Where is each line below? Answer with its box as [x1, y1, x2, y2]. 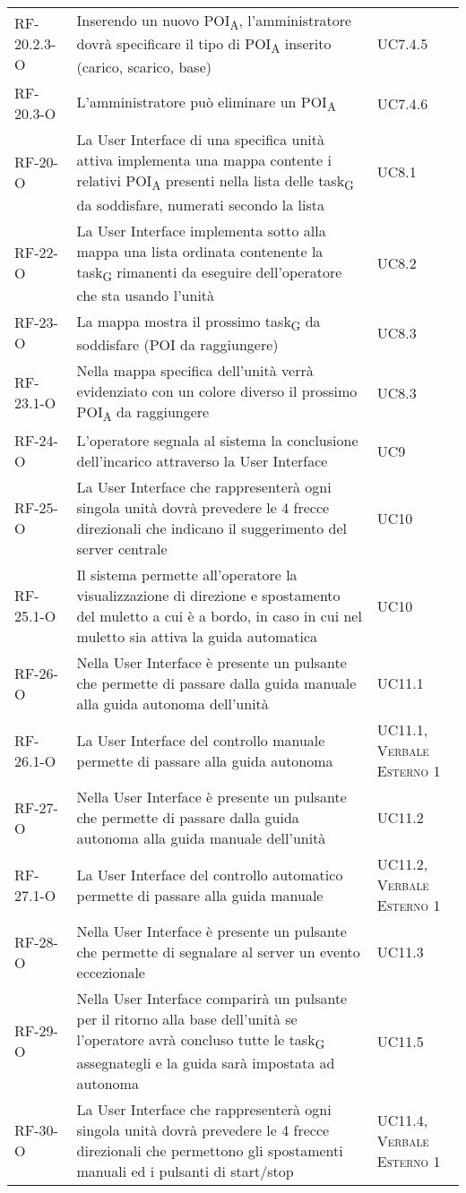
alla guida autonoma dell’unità [76, 693, 269, 715]
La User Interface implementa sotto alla [76, 219, 326, 241]
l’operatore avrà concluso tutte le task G [76, 1029, 325, 1053]
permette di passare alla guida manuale [76, 884, 324, 905]
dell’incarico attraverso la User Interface [76, 451, 328, 472]
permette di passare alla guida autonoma [76, 750, 333, 771]
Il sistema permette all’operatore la [76, 564, 298, 586]
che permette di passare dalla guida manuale [76, 673, 357, 694]
